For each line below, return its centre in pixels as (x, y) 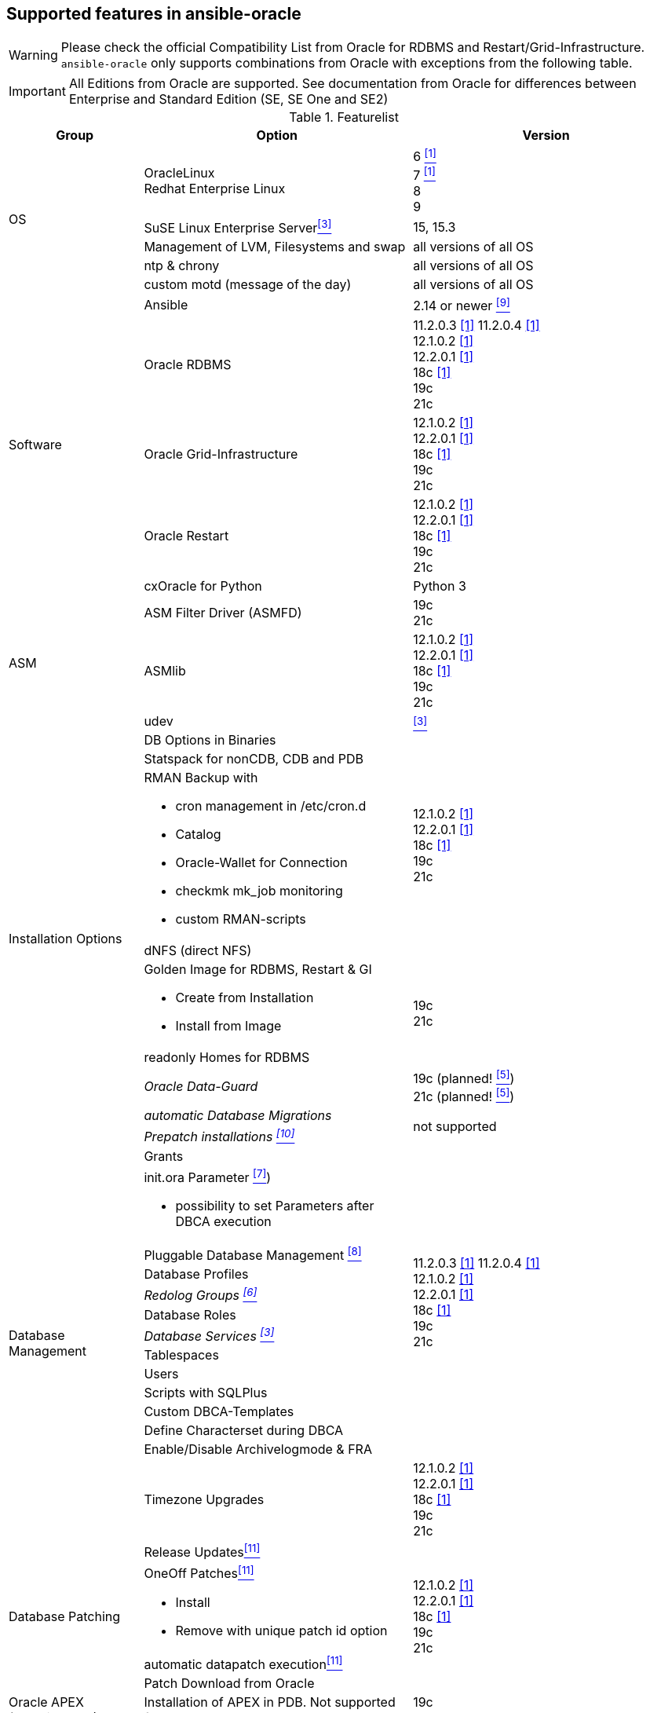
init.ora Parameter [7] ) (208, 1176)
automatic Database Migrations (238, 1116)
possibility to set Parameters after (275, 1206)
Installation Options (66, 938)
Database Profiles (196, 1274)
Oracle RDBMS (188, 364)
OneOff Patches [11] (199, 1572)
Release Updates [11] (202, 1551)
